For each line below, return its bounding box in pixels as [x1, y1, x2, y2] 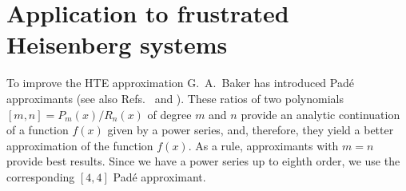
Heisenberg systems [6, 28, 228, 61]
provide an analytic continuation [241, 105, 400, 122]
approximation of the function [6, 137, 153, 153]
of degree [147, 105, 192, 122]
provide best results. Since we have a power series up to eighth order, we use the [6, 153, 400, 169]
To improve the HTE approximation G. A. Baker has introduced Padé [6, 74, 354, 91]
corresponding [6, 168, 75, 185]
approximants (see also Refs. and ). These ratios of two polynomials [6, 90, 344, 106]
